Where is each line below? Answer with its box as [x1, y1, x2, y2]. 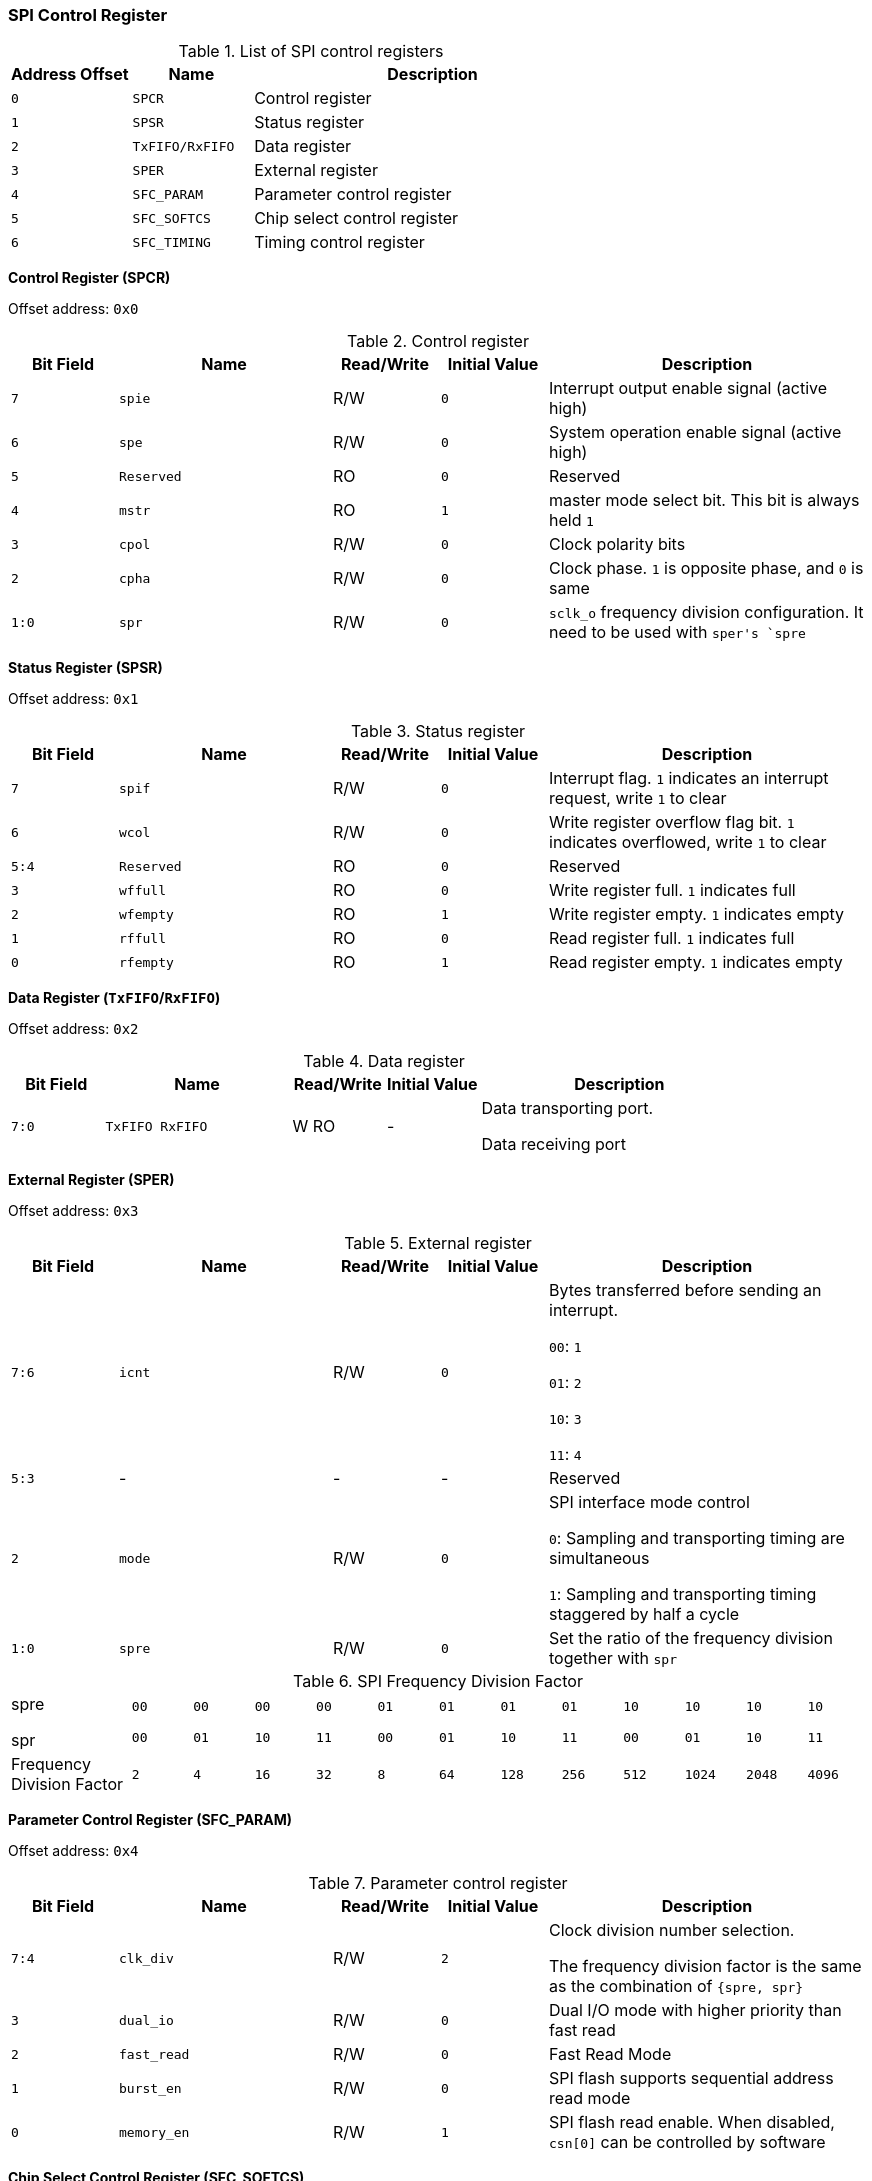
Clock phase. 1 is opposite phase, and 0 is [549, 558, 864, 579]
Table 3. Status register [350, 721, 526, 742]
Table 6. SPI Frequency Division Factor [293, 1671, 583, 1692]
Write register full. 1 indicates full [549, 880, 796, 901]
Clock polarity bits [549, 534, 686, 555]
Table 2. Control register [347, 331, 529, 352]
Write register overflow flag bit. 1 [549, 812, 795, 833]
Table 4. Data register [303, 1051, 465, 1072]
